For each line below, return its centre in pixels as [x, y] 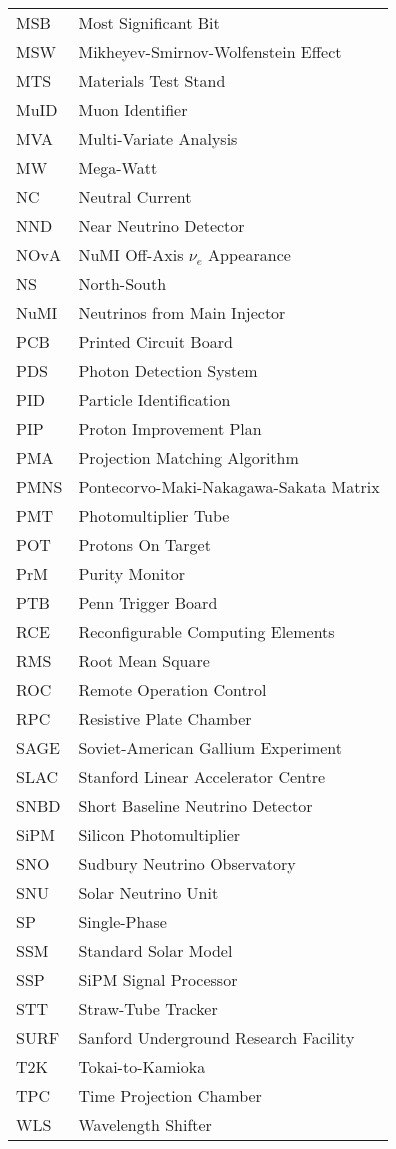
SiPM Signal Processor [158, 979]
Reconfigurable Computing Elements [206, 631]
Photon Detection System [168, 370]
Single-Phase [122, 921]
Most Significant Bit [149, 22]
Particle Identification [154, 399]
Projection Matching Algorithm [188, 457]
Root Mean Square [144, 660]
